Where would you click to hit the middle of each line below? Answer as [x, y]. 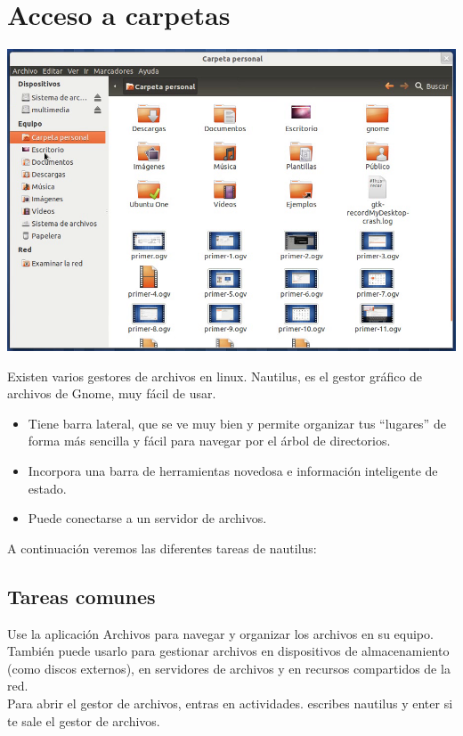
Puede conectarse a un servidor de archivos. [147, 518]
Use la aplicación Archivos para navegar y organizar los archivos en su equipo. [220, 633]
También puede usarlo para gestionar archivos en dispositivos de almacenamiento [228, 651]
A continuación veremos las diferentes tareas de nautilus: [162, 548]
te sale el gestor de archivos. [84, 720]
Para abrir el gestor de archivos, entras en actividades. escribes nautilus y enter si [230, 703]
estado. [47, 488]
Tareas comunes [81, 596]
